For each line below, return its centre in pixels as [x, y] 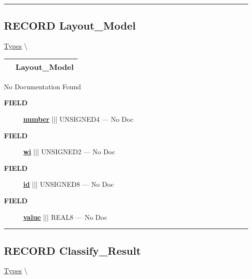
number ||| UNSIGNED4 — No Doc [79, 119]
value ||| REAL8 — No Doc [65, 217]
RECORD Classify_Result [72, 250]
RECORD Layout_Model [70, 25]
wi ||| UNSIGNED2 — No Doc [69, 152]
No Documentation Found [43, 86]
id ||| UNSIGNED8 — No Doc [69, 184]
